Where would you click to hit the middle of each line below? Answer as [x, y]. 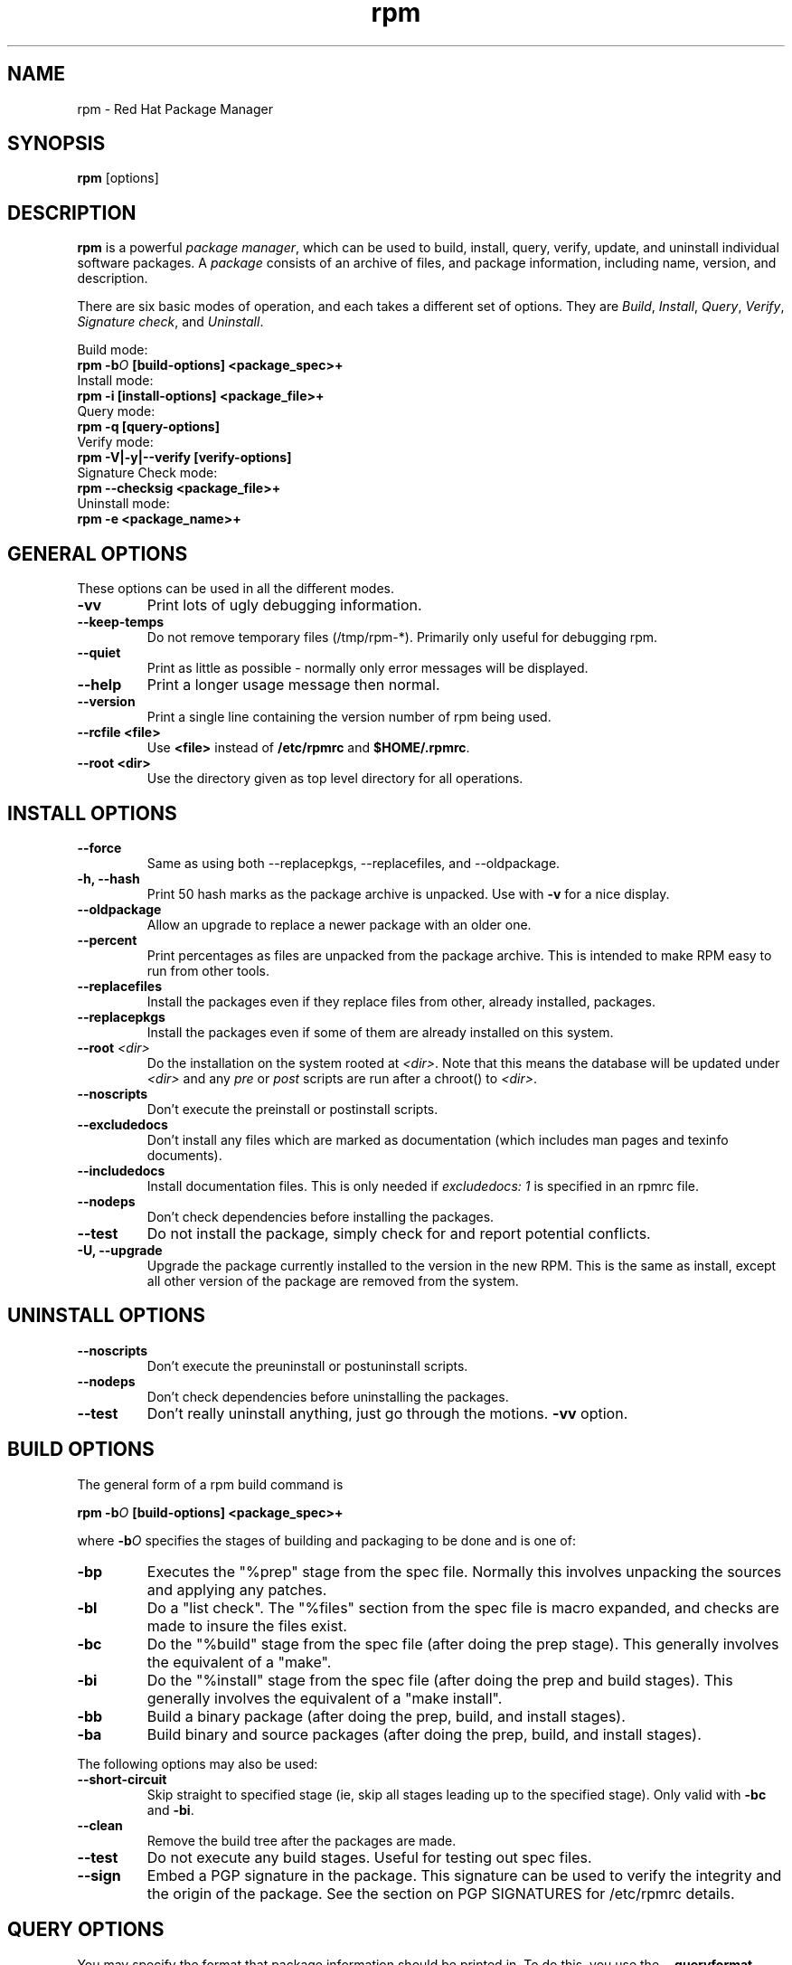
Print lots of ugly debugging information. [284, 605]
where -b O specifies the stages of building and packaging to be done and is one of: [326, 1540]
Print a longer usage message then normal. [293, 685]
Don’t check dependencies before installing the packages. [321, 1216]
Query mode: [116, 411]
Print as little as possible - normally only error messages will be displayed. [368, 668]
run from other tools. [208, 970]
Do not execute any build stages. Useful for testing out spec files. [369, 1857]
